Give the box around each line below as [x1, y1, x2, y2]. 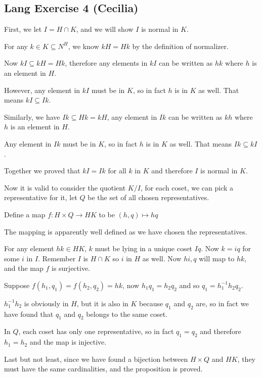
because [139, 298, 163, 308]
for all [108, 165, 126, 176]
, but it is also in [76, 298, 128, 308]
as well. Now [142, 253, 182, 263]
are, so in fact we [196, 298, 249, 308]
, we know [68, 40, 99, 51]
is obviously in [24, 298, 69, 308]
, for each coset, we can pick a [140, 182, 234, 193]
